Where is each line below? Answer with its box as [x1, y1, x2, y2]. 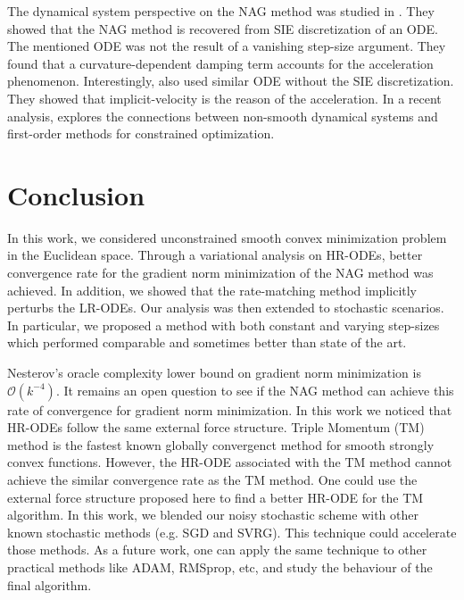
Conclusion [7, 176, 145, 212]
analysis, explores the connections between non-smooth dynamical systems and [7, 106, 438, 125]
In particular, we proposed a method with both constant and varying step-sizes [7, 315, 440, 334]
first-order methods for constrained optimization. [7, 124, 275, 143]
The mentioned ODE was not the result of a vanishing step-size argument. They [7, 37, 446, 55]
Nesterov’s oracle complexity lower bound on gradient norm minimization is [7, 363, 421, 382]
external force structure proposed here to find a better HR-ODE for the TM [7, 487, 424, 506]
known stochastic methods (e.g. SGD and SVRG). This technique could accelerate [7, 522, 457, 541]
